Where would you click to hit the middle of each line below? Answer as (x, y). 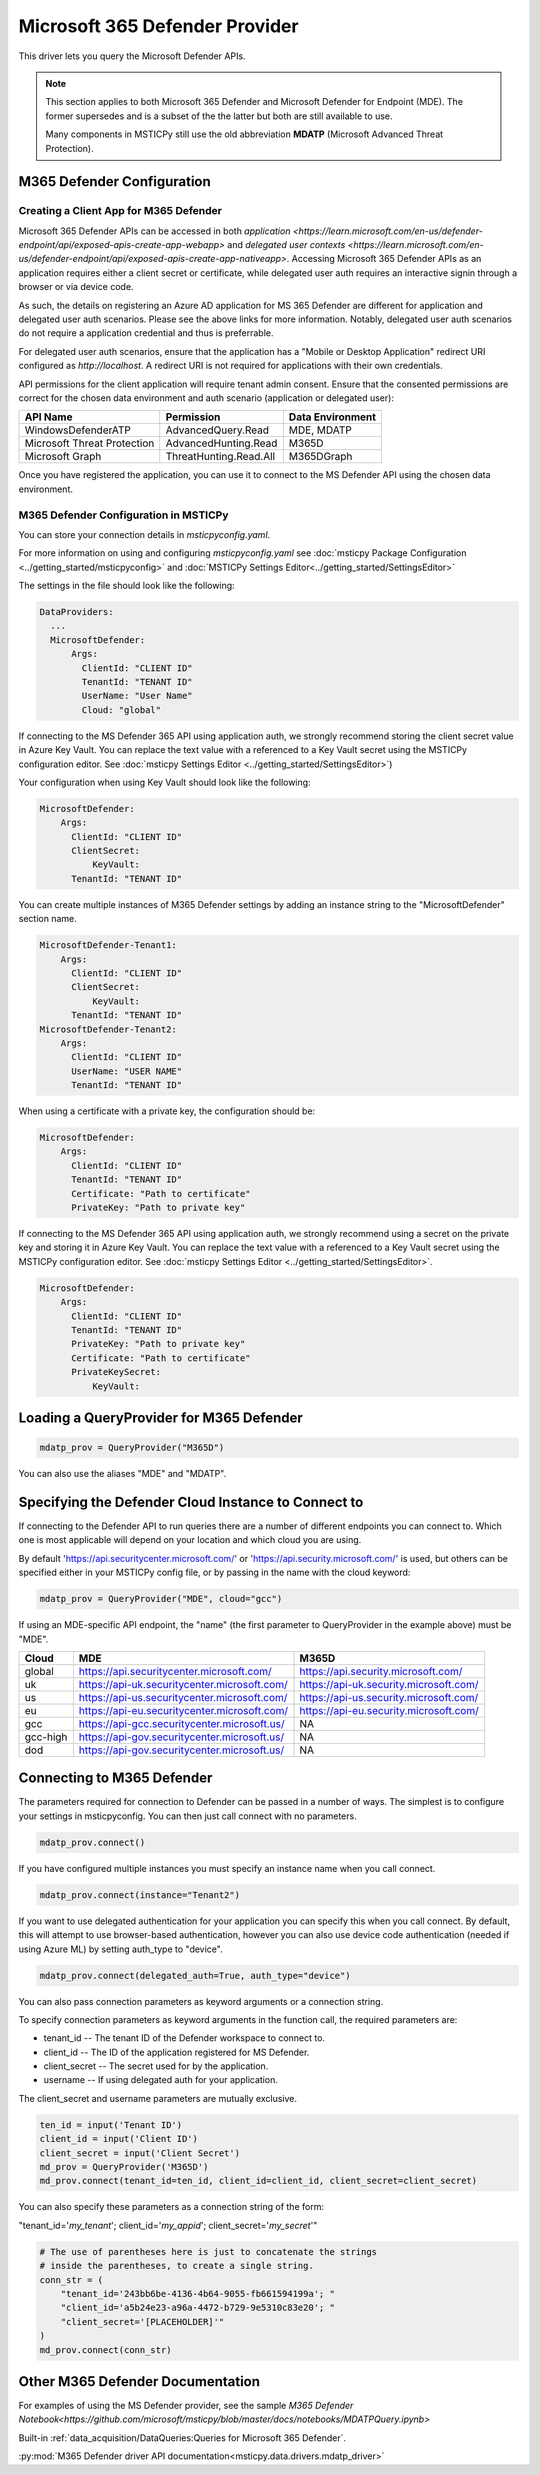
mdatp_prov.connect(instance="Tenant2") (139, 1894)
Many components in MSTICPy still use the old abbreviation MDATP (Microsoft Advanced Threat (244, 134)
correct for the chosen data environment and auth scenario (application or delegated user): (206, 397)
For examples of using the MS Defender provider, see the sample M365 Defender (186, 2406)
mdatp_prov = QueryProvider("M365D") (132, 1448)
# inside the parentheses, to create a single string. (176, 2266)
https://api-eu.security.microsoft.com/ (389, 1710)
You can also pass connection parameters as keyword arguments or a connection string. (201, 2001)
